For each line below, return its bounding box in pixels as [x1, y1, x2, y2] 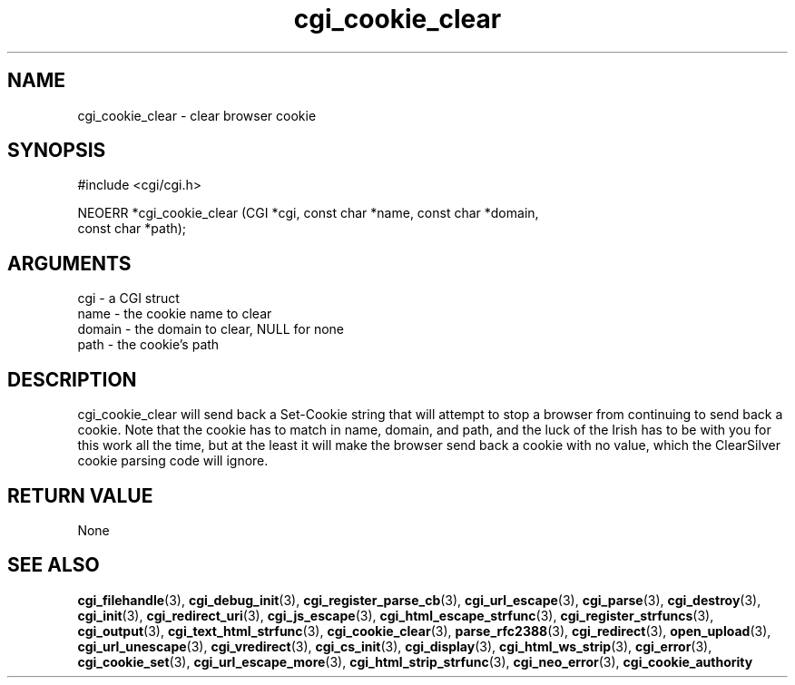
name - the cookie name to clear [77, 306, 272, 322]
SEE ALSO [7, 553, 100, 577]
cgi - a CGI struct [77, 290, 180, 307]
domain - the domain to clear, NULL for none [77, 321, 345, 338]
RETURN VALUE [7, 484, 153, 507]
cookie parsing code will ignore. [77, 453, 269, 469]
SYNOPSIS [7, 139, 106, 162]
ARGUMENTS [7, 251, 132, 275]
